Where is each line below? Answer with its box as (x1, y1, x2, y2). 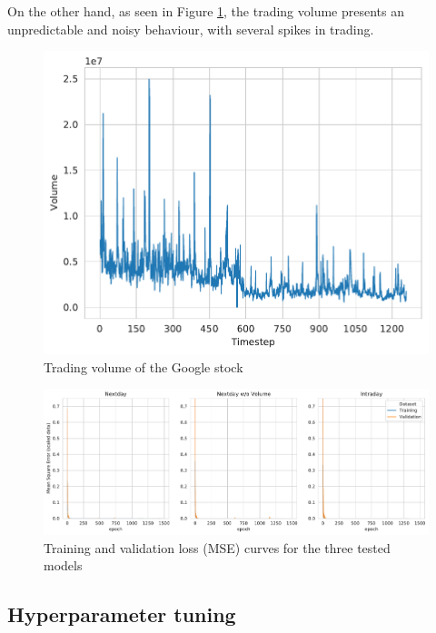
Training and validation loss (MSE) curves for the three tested (44, 538, 391, 557)
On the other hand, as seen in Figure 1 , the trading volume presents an (7, 2, 405, 20)
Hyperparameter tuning (7, 600, 236, 628)
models (44, 556, 83, 575)
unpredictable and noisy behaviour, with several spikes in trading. (7, 19, 374, 38)
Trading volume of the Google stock (44, 357, 243, 376)
